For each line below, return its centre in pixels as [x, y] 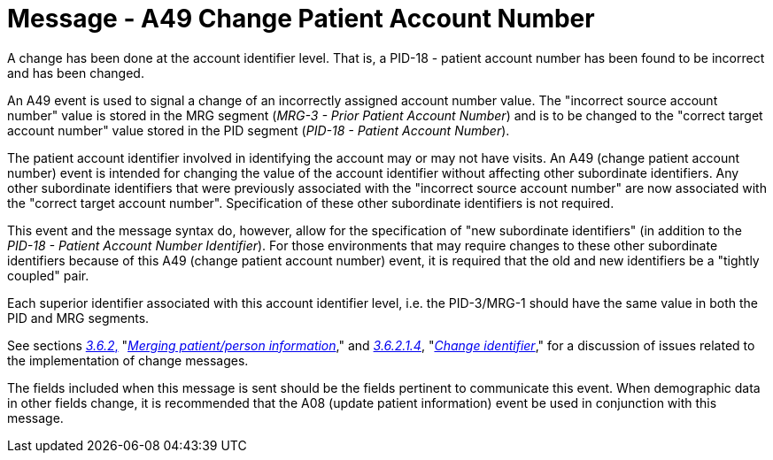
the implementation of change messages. [128, 360]
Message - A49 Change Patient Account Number [301, 19]
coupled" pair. [48, 275]
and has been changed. [76, 73]
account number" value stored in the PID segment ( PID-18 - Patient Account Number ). [259, 130]
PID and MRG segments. [78, 318]
